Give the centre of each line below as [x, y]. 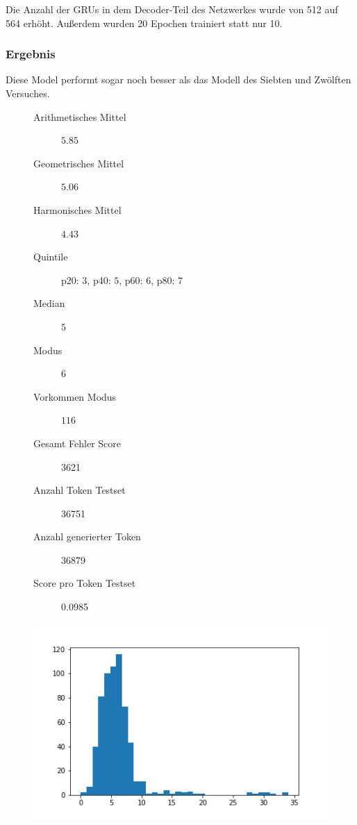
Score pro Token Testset [85, 583]
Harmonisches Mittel [77, 209]
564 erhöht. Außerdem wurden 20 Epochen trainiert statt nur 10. [144, 23]
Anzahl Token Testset [80, 490]
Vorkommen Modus [75, 396]
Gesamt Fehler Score [77, 443]
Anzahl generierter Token [87, 536]
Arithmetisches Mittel [80, 116]
